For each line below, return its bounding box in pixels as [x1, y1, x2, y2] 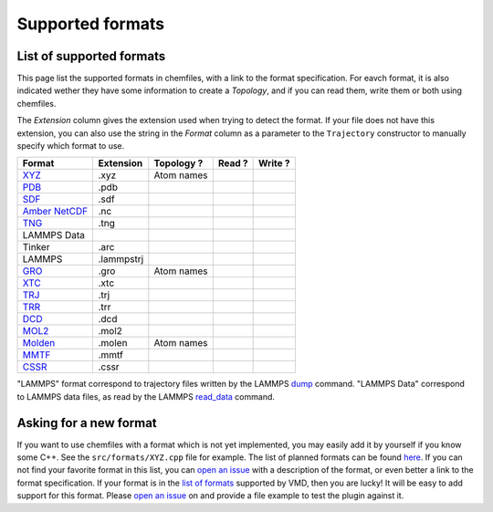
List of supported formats [16, 48, 166, 64]
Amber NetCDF [22, 205, 89, 218]
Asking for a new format [16, 415, 157, 431]
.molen [98, 337, 128, 350]
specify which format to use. [16, 141, 125, 152]
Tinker [22, 241, 50, 254]
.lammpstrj [98, 253, 144, 266]
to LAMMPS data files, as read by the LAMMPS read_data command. [16, 391, 276, 402]
